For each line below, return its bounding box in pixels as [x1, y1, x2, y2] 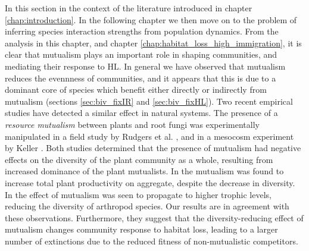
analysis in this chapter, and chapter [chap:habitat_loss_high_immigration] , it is [5, 36, 302, 49]
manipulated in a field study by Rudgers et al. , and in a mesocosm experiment [5, 130, 294, 142]
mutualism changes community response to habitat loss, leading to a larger [5, 223, 278, 236]
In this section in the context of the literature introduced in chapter [5, 2, 252, 14]
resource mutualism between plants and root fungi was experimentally [5, 118, 260, 130]
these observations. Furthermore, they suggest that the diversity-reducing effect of [5, 211, 304, 224]
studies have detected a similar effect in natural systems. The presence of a [5, 106, 278, 119]
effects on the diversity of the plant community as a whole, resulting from [5, 153, 273, 165]
